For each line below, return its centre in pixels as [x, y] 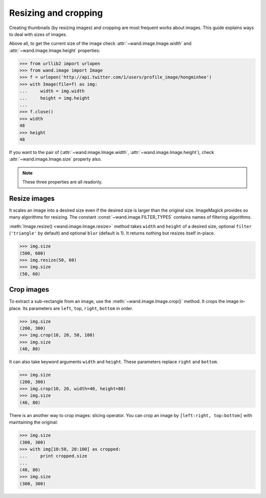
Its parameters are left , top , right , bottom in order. [78, 308]
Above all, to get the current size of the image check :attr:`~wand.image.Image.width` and [100, 43]
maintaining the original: [33, 422]
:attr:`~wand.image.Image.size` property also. [55, 159]
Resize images [32, 198]
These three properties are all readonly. [63, 182]
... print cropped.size [53, 456]
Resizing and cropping [56, 13]
